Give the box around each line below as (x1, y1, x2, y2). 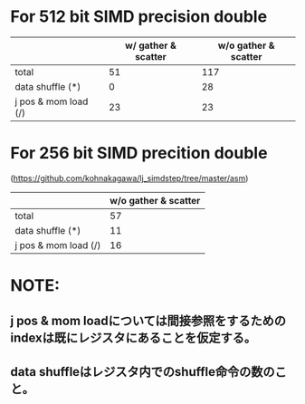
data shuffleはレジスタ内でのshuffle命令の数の (10, 364, 275, 380)
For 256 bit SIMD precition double (10, 143, 268, 164)
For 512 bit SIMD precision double (10, 6, 268, 27)
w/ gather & (124, 39, 177, 52)
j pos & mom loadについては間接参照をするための (10, 313, 286, 329)
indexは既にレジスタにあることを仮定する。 (10, 331, 257, 346)
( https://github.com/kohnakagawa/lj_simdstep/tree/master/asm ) (10, 172, 249, 183)
